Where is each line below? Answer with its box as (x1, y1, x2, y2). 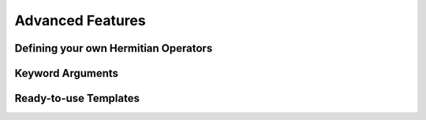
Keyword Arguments (14, 67, 118, 80)
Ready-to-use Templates (14, 92, 140, 105)
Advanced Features (14, 12, 146, 29)
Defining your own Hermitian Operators (14, 42, 213, 55)
